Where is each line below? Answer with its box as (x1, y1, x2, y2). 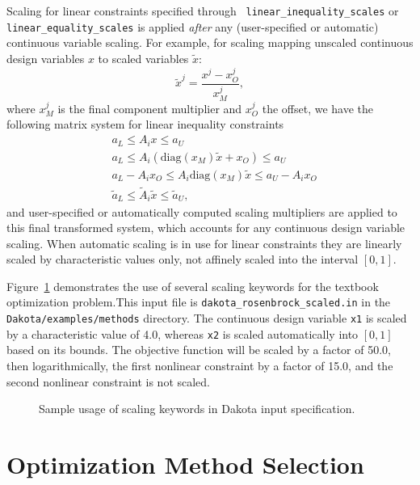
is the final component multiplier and (57, 99, 242, 116)
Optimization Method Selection (6, 448, 364, 480)
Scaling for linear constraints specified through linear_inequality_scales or (6, 2, 399, 19)
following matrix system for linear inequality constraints (6, 116, 284, 133)
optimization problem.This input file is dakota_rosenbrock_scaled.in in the (6, 293, 391, 310)
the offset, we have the (262, 99, 374, 116)
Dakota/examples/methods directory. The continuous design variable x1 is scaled (6, 310, 407, 327)
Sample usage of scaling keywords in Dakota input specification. (39, 400, 355, 417)
